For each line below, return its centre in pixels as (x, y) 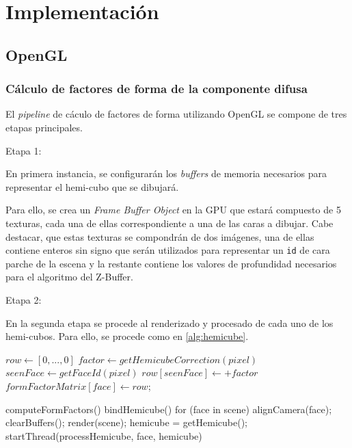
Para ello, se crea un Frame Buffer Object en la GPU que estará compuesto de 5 (173, 210)
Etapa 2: (24, 299)
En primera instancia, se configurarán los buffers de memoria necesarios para (166, 173)
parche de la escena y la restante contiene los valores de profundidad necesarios (171, 263)
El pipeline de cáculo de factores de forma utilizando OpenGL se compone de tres (176, 114)
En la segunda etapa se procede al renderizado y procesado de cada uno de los (170, 322)
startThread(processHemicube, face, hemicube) (104, 435)
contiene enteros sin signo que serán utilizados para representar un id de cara (168, 250)
